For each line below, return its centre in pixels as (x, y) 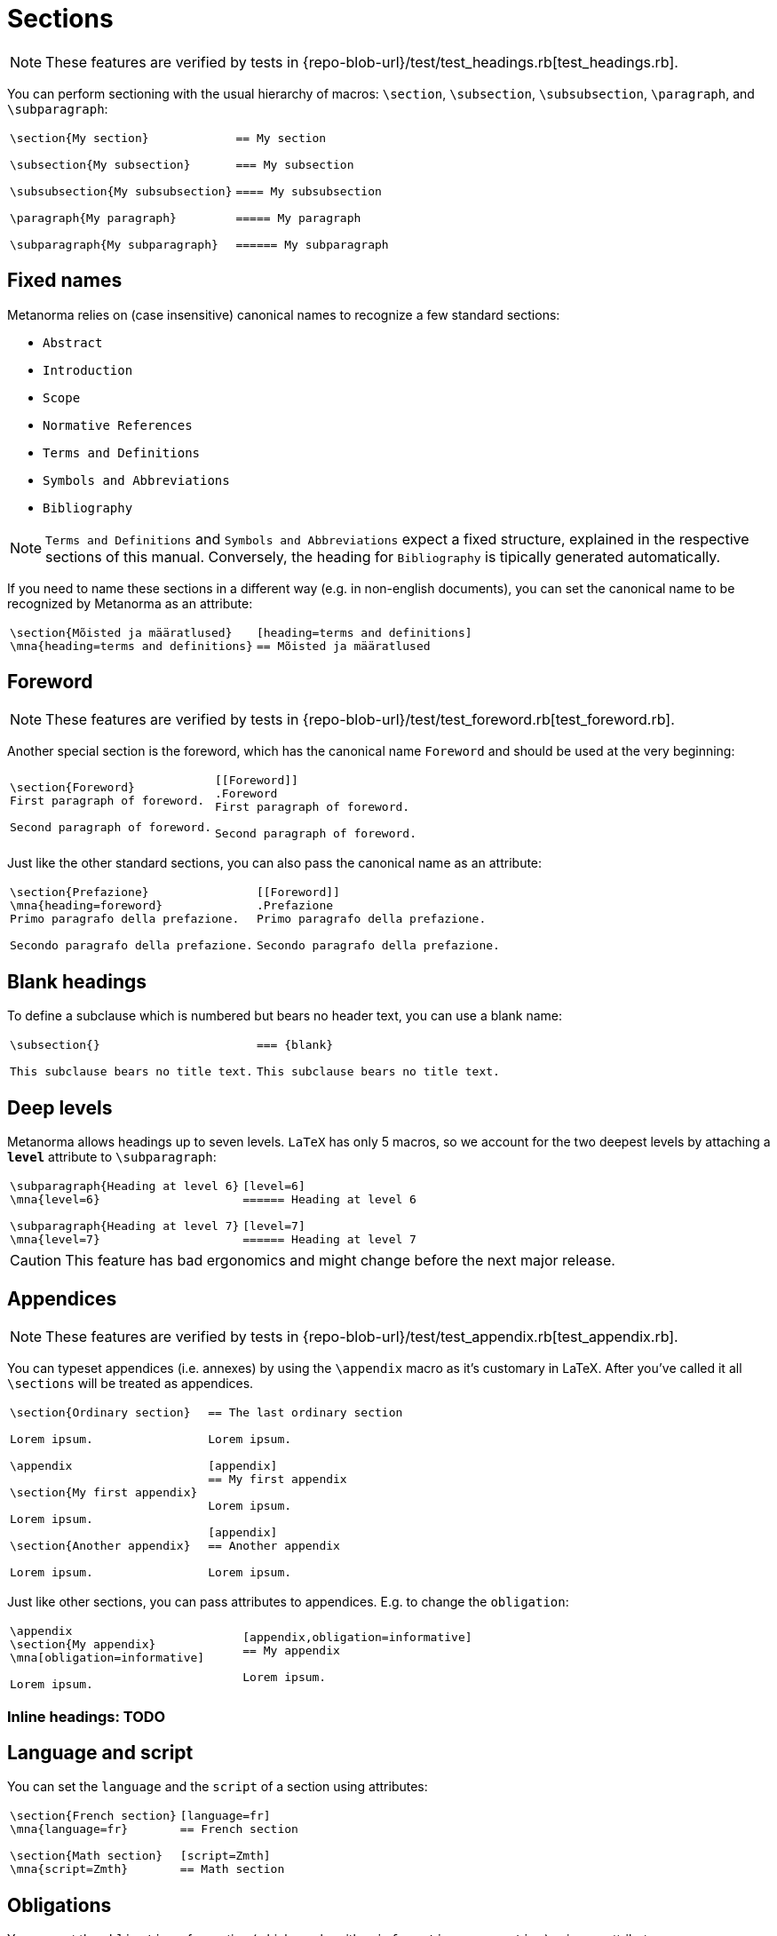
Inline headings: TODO (87, 1717)
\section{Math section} (87, 1856)
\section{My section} (79, 138)
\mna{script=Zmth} (69, 1869)
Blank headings (77, 981)
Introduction (88, 370)
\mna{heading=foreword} (87, 906)
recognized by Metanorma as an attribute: (130, 603)
